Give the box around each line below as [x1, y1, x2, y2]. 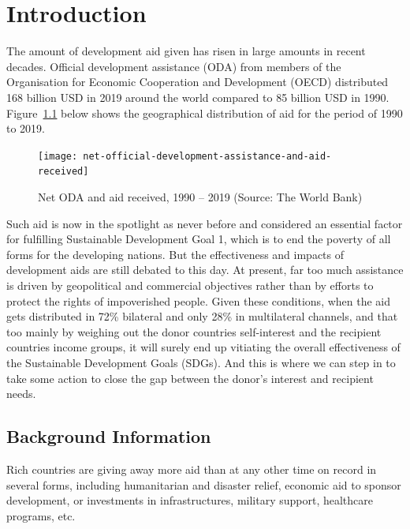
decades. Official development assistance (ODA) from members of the [6, 58, 341, 74]
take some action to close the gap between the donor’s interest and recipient [6, 370, 374, 386]
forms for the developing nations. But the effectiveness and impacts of [6, 246, 345, 262]
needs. [6, 385, 36, 402]
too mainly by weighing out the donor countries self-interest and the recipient [6, 323, 382, 340]
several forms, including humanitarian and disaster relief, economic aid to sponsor [6, 476, 401, 493]
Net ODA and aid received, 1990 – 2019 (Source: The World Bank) [38, 189, 363, 204]
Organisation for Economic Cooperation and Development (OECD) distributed [6, 73, 389, 90]
